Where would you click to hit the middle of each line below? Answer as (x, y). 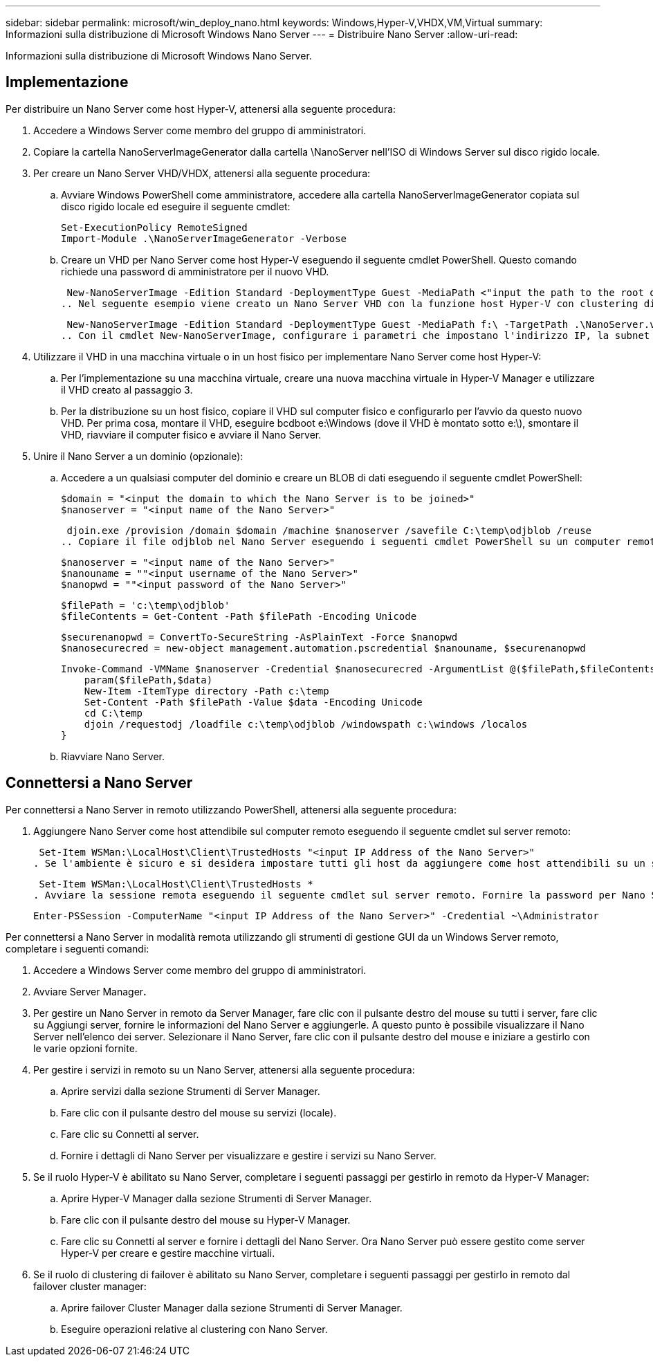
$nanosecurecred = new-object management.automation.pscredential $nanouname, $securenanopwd (323, 648)
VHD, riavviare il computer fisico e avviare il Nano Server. (191, 434)
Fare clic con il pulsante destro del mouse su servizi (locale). (199, 1112)
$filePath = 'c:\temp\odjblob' (146, 605)
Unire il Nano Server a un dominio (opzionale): (138, 456)
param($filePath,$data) (148, 680)
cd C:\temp (113, 713)
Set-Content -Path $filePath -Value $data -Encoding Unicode (253, 702)
